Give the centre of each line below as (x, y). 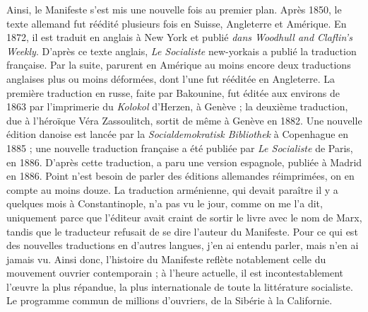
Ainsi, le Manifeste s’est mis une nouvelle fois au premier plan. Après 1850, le (174, 9)
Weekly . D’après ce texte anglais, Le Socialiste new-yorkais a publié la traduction (182, 51)
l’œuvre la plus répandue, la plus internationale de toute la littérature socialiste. (180, 286)
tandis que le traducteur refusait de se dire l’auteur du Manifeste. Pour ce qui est (182, 231)
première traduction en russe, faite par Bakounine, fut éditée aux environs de (173, 92)
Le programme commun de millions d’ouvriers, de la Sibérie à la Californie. (170, 300)
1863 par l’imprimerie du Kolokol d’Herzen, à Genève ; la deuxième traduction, (177, 106)
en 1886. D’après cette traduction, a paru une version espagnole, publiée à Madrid (184, 162)
